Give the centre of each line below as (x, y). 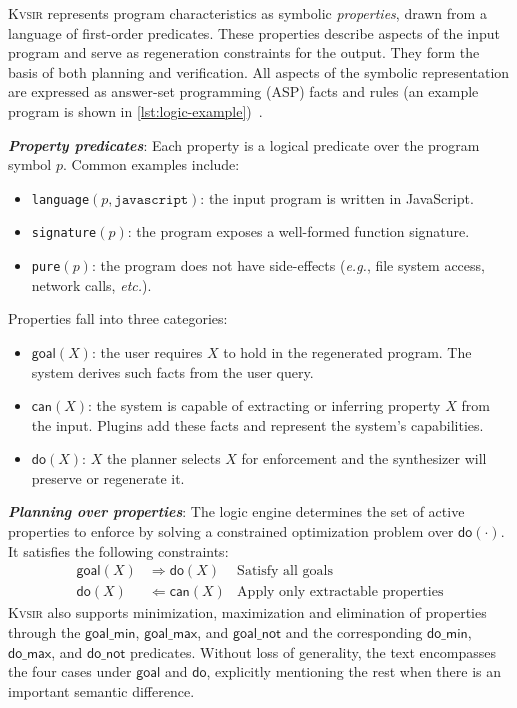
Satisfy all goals (285, 571)
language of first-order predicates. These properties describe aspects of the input (254, 32)
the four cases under (70, 671)
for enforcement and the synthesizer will (364, 458)
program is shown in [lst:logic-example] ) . (135, 110)
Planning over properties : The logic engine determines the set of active (236, 511)
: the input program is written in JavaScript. (337, 197)
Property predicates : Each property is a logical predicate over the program (244, 144)
